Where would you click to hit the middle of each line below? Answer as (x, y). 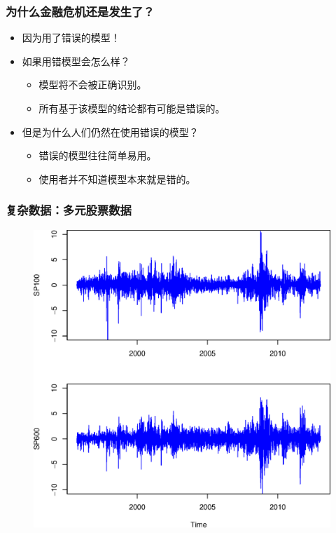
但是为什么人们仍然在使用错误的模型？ (110, 131)
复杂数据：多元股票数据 (69, 210)
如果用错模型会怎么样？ (76, 61)
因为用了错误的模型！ (71, 38)
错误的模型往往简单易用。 (98, 155)
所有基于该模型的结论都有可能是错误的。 (132, 108)
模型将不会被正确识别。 (93, 85)
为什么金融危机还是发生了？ (80, 11)
